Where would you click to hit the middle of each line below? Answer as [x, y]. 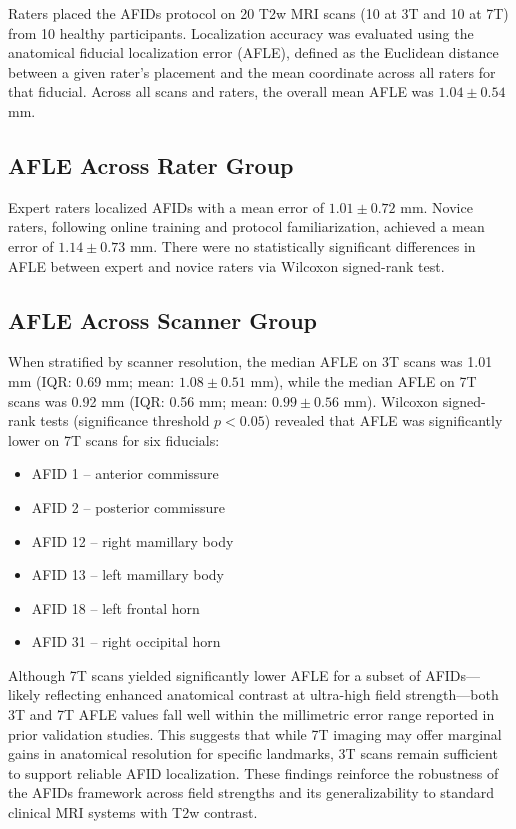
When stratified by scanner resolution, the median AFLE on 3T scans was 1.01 [250, 361]
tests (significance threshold [125, 420]
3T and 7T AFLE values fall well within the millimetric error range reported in [251, 714]
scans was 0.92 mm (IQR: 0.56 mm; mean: [138, 400]
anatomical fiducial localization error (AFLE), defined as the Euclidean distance [253, 52]
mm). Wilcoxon [391, 400]
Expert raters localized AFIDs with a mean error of [166, 206]
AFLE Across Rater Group [151, 164]
